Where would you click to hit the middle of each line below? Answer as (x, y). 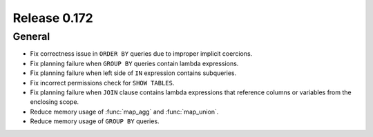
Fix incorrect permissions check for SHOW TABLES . (102, 83)
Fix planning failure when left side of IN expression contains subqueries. (133, 73)
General (31, 36)
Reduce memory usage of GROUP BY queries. (95, 121)
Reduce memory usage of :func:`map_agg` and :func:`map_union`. (124, 112)
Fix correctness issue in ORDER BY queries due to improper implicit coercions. (141, 54)
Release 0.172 (53, 18)
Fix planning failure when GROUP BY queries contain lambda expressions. (134, 63)
